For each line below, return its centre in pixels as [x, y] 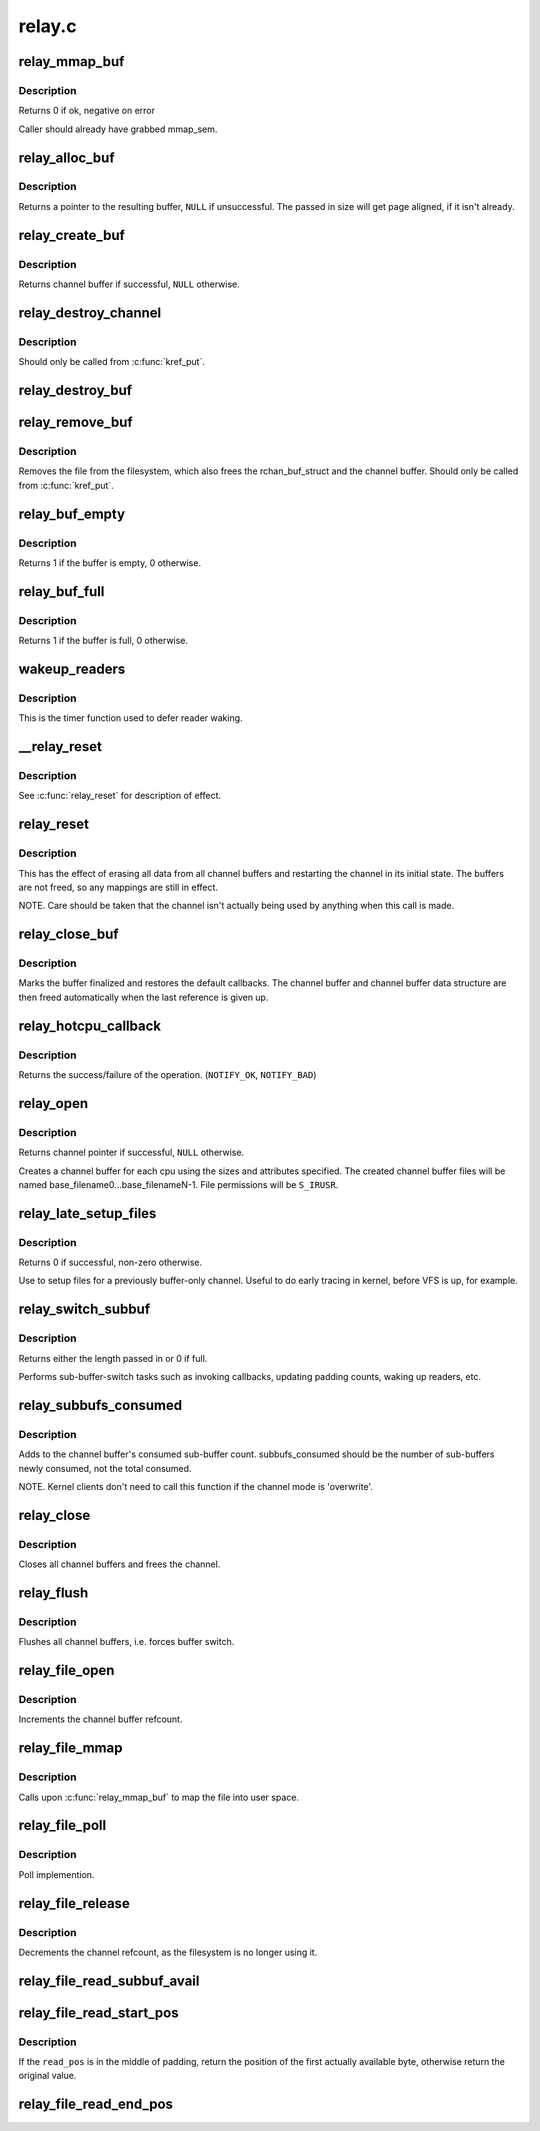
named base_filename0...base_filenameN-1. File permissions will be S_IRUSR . [178, 1184]
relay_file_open [66, 1670]
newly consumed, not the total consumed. [105, 1468]
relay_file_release [74, 1903]
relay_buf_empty [71, 513]
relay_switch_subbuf [84, 1309]
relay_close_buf [68, 934]
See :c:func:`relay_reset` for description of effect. [120, 796]
